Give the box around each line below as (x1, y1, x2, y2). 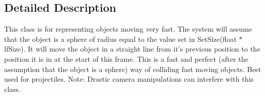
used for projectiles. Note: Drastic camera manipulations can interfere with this (4, 74, 254, 84)
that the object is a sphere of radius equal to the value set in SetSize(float (4, 33, 237, 44)
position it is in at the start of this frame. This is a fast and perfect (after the (4, 53, 249, 64)
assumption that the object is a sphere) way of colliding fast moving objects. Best (4, 63, 261, 74)
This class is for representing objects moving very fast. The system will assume (4, 23, 252, 34)
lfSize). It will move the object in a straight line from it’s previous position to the (4, 43, 260, 54)
